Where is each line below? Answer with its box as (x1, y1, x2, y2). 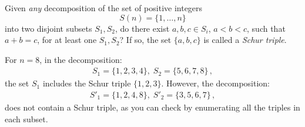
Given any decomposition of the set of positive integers (5, 2, 203, 14)
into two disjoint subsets (5, 22, 92, 34)
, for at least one (37, 34, 97, 46)
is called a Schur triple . (203, 34, 287, 46)
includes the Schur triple (42, 77, 131, 89)
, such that (247, 22, 286, 34)
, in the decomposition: (39, 53, 122, 65)
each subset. (5, 112, 48, 125)
